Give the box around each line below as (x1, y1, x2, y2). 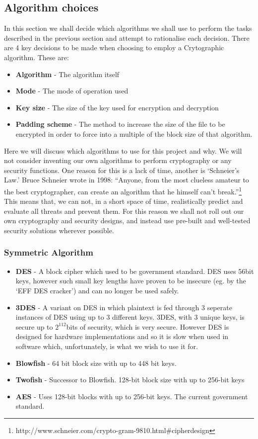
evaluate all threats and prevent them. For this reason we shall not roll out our (4, 205, 244, 216)
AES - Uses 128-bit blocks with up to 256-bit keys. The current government (15, 391, 248, 401)
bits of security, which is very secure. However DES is (66, 321, 229, 332)
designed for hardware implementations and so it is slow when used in (15, 331, 229, 342)
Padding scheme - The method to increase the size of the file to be (15, 119, 225, 129)
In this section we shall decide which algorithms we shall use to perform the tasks (4, 23, 252, 33)
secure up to (15, 321, 53, 332)
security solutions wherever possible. (4, 225, 114, 235)
